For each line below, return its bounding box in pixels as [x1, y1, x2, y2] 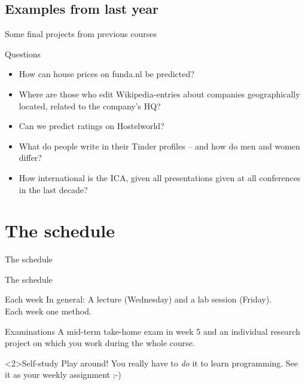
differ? [19, 151, 42, 164]
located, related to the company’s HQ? [19, 99, 161, 112]
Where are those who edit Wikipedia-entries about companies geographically [19, 87, 300, 100]
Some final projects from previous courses [5, 27, 157, 40]
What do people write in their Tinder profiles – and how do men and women [19, 139, 300, 152]
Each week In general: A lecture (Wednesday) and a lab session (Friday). [5, 293, 272, 305]
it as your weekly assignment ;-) [5, 368, 121, 381]
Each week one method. [5, 305, 91, 317]
